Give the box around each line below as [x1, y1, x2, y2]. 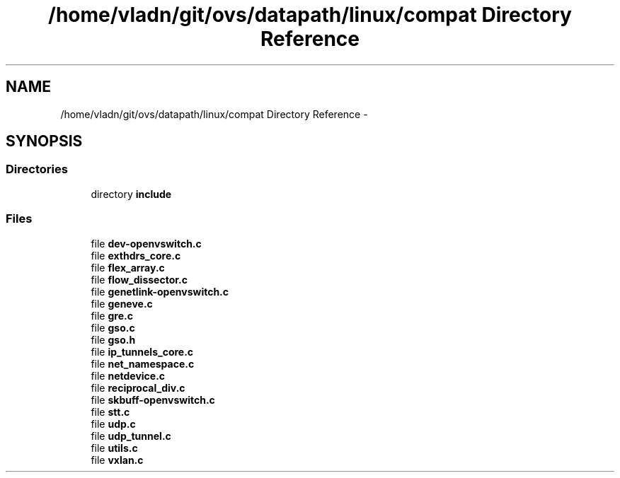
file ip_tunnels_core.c [91, 345, 194, 358]
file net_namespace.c [91, 357, 195, 370]
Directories [6, 162, 68, 177]
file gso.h [91, 333, 136, 346]
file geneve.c [91, 297, 153, 310]
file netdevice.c [91, 369, 166, 382]
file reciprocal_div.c [91, 381, 185, 394]
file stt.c [91, 405, 130, 418]
